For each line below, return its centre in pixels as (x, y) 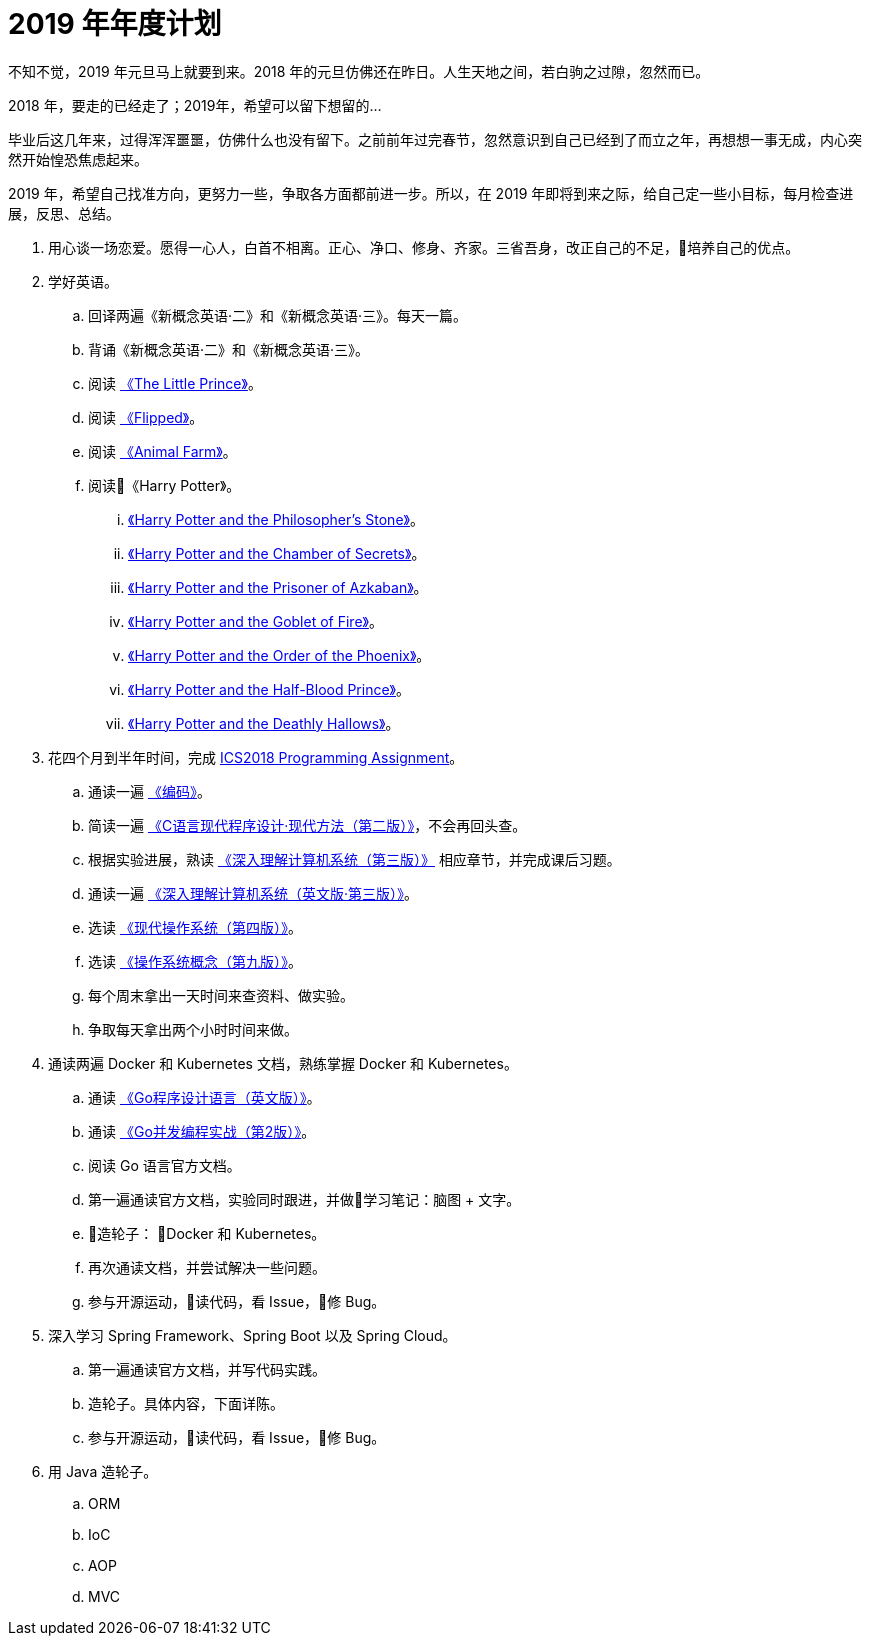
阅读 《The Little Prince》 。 (175, 383)
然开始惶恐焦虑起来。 (78, 159)
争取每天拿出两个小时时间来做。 (193, 1029)
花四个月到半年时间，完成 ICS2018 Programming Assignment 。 (256, 757)
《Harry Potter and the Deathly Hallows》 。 (264, 723)
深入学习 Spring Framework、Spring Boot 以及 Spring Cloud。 (252, 1335)
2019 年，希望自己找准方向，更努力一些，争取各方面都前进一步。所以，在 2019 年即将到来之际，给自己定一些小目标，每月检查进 (431, 193)
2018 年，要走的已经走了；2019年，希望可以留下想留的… (195, 105)
